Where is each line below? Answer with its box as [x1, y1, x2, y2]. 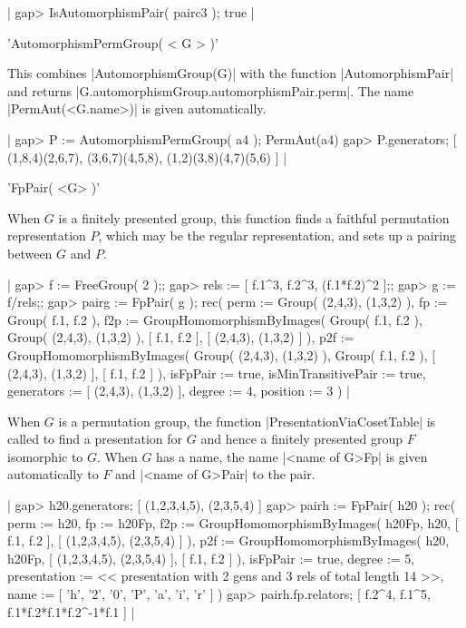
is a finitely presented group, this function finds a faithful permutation [58, 208, 450, 227]
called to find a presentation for [7, 429, 183, 448]
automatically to [7, 465, 99, 484]
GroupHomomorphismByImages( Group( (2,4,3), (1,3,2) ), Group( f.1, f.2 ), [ [7, 345, 436, 364]
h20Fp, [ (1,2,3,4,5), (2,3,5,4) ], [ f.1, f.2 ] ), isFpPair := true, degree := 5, [7, 548, 415, 567]
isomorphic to [7, 446, 83, 466]
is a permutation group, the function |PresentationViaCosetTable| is [58, 411, 436, 430]
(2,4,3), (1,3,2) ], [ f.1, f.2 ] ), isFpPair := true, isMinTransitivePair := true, [7, 363, 426, 382]
